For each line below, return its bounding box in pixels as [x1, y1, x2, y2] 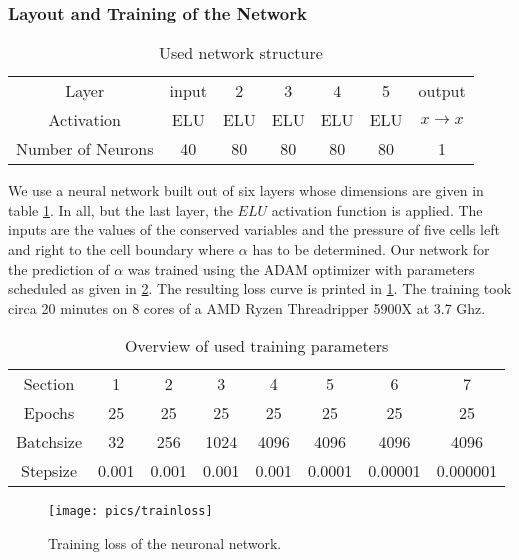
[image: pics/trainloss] [48, 504, 213, 519]
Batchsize [16, 430, 83, 454]
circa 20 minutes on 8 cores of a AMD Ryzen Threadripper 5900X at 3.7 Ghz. [8, 297, 486, 318]
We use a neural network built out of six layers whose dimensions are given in [8, 180, 484, 201]
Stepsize [20, 459, 78, 483]
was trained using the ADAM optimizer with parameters [127, 258, 475, 279]
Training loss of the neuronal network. [48, 533, 282, 554]
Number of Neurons [16, 137, 154, 161]
